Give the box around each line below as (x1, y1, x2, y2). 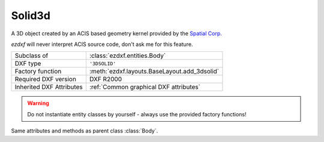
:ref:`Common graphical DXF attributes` (89, 83, 201, 91)
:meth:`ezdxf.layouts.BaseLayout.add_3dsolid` (89, 67, 219, 76)
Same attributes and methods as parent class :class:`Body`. (11, 127, 158, 134)
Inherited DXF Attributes (14, 83, 83, 91)
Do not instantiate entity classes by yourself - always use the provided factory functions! (27, 110, 247, 118)
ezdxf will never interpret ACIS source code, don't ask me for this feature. (11, 41, 193, 48)
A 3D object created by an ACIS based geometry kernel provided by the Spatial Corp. (11, 30, 222, 37)
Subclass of (14, 51, 49, 60)
